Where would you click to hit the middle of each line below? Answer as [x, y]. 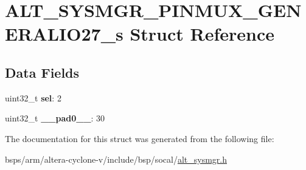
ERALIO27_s [64, 34]
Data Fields [42, 72]
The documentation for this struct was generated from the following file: [140, 138]
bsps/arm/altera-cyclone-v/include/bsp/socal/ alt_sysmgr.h [116, 159]
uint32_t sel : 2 [33, 97]
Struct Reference [202, 34]
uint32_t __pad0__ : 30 [55, 118]
